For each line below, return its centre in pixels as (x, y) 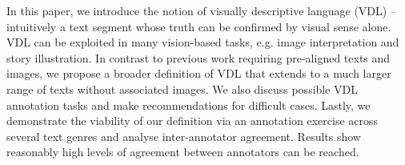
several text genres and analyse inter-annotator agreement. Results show (184, 136)
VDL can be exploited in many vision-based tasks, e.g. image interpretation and (203, 42)
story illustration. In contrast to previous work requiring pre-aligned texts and (198, 57)
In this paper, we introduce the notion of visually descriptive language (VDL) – (201, 10)
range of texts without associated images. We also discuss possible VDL (182, 89)
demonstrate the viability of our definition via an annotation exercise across (192, 121)
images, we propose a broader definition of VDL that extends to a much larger (199, 73)
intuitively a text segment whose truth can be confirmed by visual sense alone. (199, 26)
